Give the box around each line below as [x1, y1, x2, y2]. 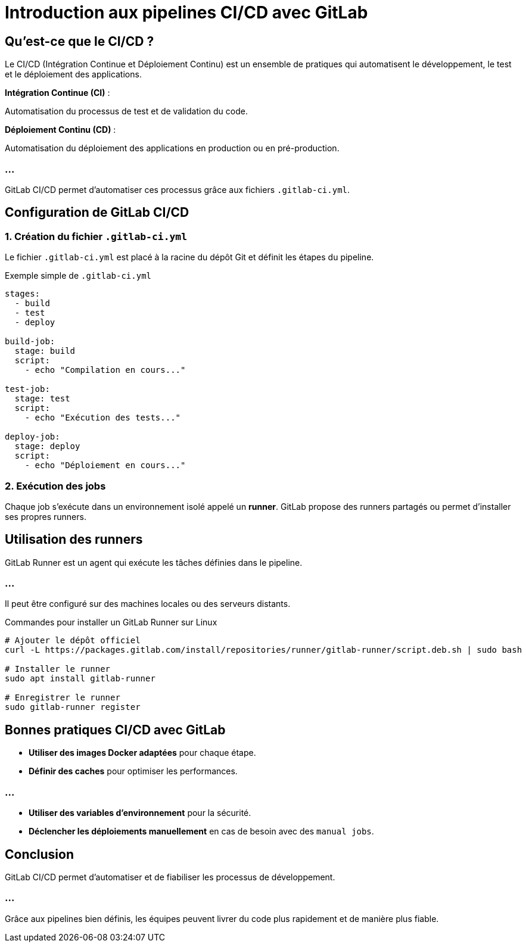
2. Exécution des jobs [5, 479, 106, 492]
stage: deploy [14, 441, 80, 451]
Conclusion [5, 846, 74, 862]
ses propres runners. [5, 511, 86, 522]
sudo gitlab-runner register [5, 702, 141, 712]
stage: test [14, 394, 70, 404]
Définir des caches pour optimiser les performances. [29, 766, 238, 777]
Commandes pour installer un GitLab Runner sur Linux [5, 617, 217, 628]
